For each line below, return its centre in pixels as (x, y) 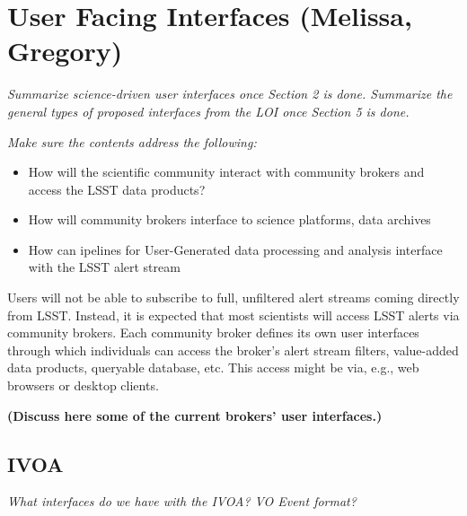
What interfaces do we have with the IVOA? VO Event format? (182, 501)
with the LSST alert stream (104, 267)
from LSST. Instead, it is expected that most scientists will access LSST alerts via (233, 315)
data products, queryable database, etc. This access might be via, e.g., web (213, 367)
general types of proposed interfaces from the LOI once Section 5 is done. (208, 111)
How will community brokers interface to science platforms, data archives (229, 219)
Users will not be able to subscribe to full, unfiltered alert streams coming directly (233, 297)
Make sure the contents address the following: (132, 141)
